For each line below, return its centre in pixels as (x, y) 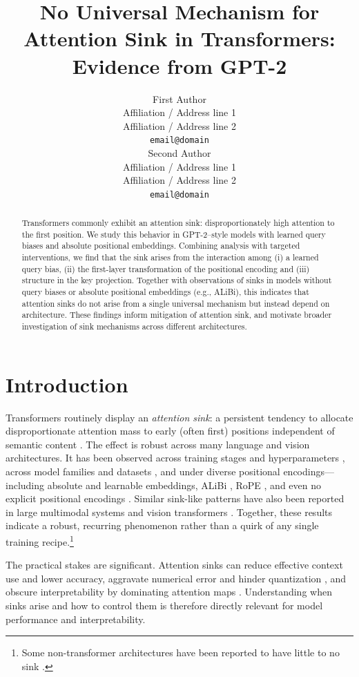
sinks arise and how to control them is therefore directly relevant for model (164, 606)
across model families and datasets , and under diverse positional (143, 471)
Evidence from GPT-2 (179, 65)
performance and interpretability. (76, 619)
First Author (179, 98)
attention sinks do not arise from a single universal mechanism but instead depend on (176, 303)
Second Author (179, 152)
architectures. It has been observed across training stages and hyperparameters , (175, 458)
